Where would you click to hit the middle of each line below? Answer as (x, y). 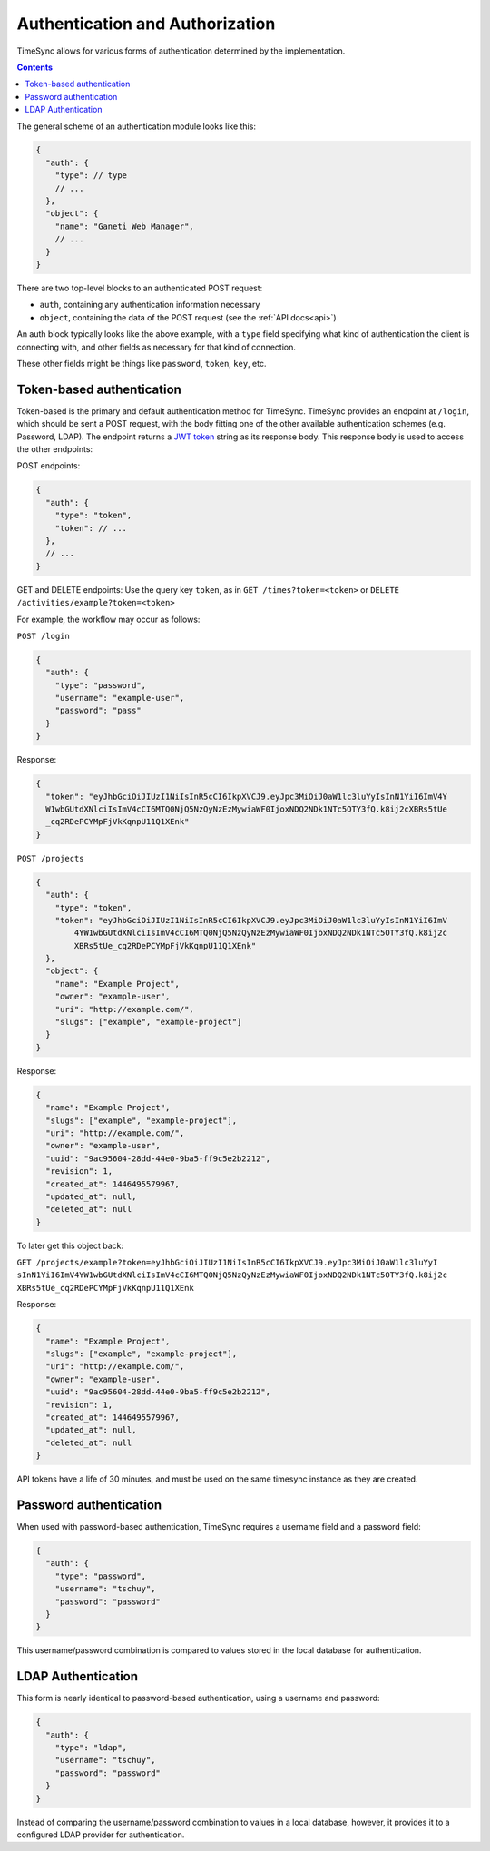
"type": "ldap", (91, 1747)
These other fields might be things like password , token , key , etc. (142, 363)
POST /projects (51, 858)
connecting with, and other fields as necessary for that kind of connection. (157, 347)
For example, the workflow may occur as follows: (108, 619)
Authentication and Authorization (146, 24)
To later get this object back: (70, 1245)
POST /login (43, 636)
